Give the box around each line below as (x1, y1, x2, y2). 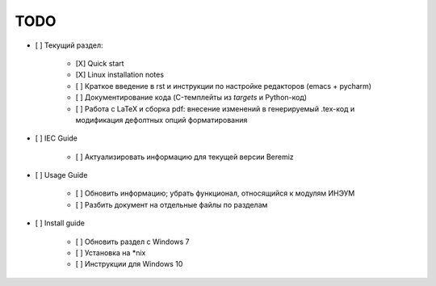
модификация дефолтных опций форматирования (75, 115, 248, 124)
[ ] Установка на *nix (75, 248, 146, 258)
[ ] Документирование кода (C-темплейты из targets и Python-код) (75, 93, 307, 103)
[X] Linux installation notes (75, 69, 165, 80)
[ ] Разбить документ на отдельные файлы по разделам (75, 200, 268, 209)
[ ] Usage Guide (35, 170, 88, 180)
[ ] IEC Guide (35, 133, 78, 143)
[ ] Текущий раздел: (35, 40, 103, 50)
